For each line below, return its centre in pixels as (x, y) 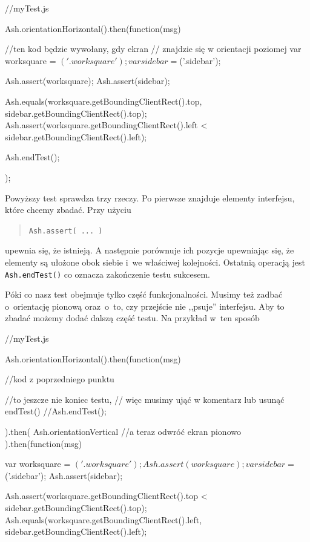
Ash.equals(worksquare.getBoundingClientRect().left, (104, 519)
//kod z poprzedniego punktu (60, 379)
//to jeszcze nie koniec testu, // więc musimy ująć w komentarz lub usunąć (145, 399)
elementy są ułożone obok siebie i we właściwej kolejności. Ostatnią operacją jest (155, 262)
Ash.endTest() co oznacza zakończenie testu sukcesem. (108, 274)
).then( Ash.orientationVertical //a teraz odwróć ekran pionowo (123, 431)
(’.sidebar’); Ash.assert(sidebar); (64, 475)
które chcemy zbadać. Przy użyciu (68, 210)
